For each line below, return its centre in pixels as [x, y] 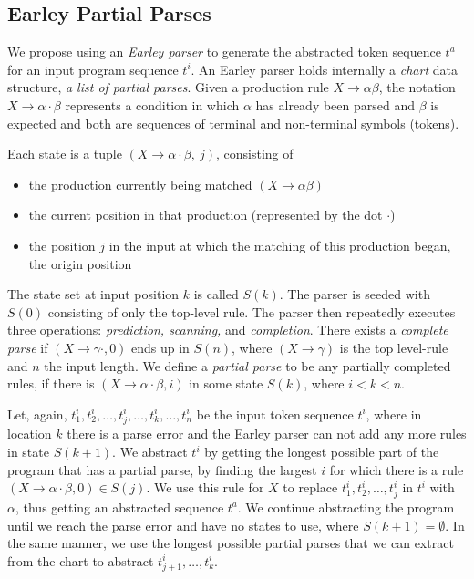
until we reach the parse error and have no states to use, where [183, 525]
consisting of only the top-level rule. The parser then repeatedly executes [252, 311]
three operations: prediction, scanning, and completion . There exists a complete [228, 330]
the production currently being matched [140, 184]
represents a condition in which [152, 104]
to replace [310, 487]
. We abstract [150, 452]
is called [216, 294]
